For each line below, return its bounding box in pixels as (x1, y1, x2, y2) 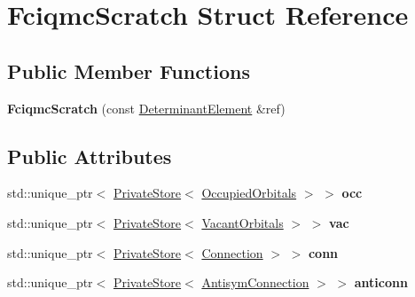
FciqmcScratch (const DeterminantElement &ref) (7, 98, 286, 117)
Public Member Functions (7, 57, 250, 84)
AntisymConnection (201, 273, 309, 292)
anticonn (354, 273, 408, 292)
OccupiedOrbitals (201, 184, 297, 202)
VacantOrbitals (201, 213, 284, 231)
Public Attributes (7, 142, 172, 169)
